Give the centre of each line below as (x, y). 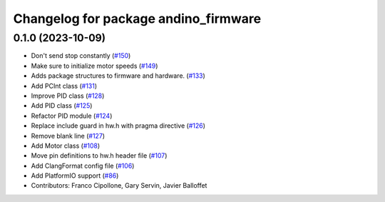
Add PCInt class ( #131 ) (64, 86)
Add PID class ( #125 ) (62, 106)
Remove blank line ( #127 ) (68, 136)
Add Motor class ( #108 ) (66, 146)
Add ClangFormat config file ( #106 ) (83, 166)
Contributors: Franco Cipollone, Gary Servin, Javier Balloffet (119, 186)
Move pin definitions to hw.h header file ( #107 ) (99, 156)
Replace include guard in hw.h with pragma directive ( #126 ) (118, 126)
